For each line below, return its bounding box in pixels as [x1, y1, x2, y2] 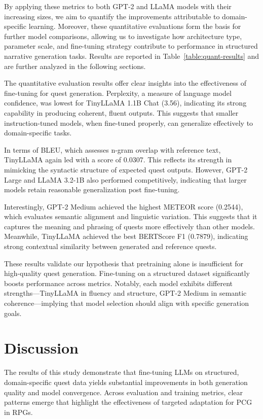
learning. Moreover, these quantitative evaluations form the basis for [28, 21, 241, 31]
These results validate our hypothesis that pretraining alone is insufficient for [4, 258, 244, 268]
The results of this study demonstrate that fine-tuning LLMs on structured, [4, 367, 239, 377]
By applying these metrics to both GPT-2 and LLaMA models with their [4, 1, 232, 11]
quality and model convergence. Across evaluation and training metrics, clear [4, 387, 243, 397]
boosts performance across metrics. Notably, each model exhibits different [4, 277, 233, 288]
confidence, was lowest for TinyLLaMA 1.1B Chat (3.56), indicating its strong [4, 97, 247, 108]
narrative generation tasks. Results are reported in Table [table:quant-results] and [4, 50, 259, 61]
